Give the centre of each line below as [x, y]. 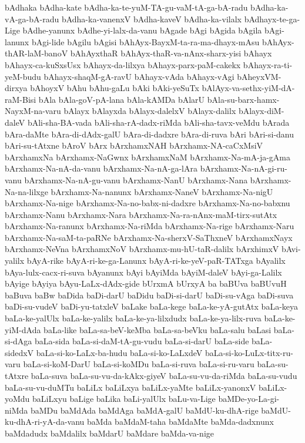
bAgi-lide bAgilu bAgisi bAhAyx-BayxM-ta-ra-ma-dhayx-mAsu [145, 41]
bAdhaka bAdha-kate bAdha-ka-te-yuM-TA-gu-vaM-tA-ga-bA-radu [126, 7]
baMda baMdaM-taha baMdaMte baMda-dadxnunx [180, 422]
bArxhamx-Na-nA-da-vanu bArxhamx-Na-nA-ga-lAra [101, 168]
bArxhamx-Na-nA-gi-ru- [244, 168]
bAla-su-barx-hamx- [243, 99]
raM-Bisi [21, 99]
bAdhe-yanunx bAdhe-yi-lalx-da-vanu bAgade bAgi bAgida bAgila [142, 30]
